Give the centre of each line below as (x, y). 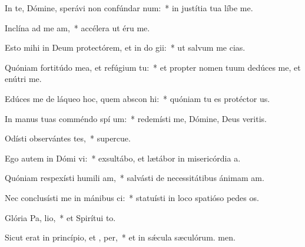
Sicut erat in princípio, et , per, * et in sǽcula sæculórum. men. (120, 237)
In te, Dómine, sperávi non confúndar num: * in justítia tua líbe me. (129, 8)
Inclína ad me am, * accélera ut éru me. (77, 27)
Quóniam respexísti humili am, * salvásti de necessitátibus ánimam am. (135, 178)
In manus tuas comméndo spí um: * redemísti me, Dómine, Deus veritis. (136, 118)
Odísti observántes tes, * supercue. (68, 138)
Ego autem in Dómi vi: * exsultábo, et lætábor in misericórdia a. (123, 158)
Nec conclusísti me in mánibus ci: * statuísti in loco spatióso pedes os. (132, 197)
